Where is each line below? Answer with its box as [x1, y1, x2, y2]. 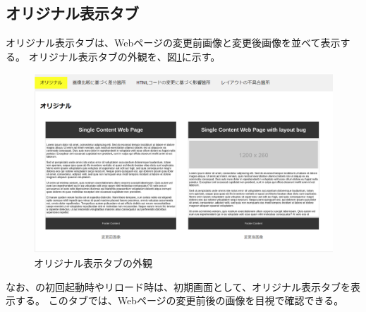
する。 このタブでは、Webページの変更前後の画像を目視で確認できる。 [15, 293, 344, 308]
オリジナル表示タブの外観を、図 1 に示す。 [28, 49, 221, 63]
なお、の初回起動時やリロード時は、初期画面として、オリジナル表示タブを [6, 279, 350, 294]
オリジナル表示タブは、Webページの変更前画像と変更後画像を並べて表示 [6, 35, 341, 50]
